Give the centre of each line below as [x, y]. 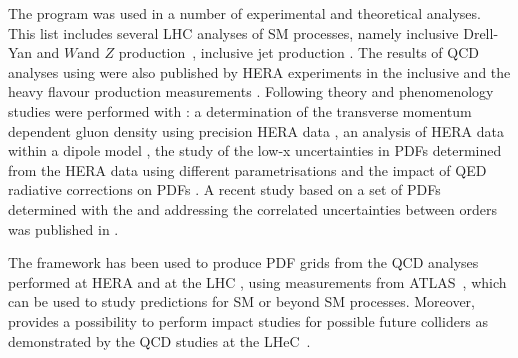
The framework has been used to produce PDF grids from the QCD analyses [243, 262]
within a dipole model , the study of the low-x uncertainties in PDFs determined [255, 150]
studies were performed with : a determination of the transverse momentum [240, 110]
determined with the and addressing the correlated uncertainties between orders [253, 208]
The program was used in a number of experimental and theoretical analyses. [244, 13]
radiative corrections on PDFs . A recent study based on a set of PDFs [224, 189]
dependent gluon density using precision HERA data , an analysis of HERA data [256, 130]
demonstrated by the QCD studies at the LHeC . [159, 340]
